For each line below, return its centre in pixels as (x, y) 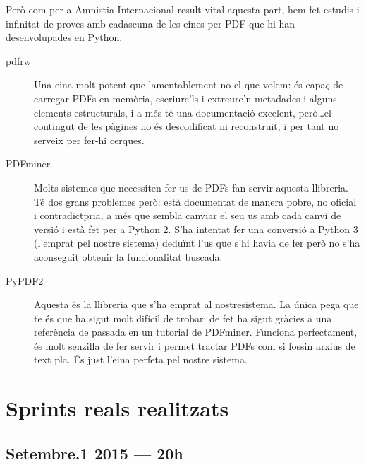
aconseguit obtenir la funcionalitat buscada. (128, 256)
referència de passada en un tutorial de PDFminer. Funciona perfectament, (196, 332)
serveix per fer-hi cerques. (89, 140)
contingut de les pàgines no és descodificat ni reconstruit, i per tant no (187, 126)
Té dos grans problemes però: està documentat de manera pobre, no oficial (195, 201)
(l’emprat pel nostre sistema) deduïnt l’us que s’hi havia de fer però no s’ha (197, 243)
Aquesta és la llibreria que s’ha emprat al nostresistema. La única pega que (196, 304)
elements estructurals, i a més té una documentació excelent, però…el (183, 112)
